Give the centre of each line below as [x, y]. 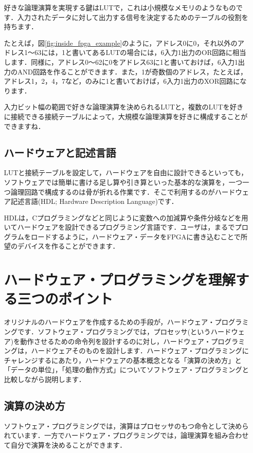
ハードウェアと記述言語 [60, 152]
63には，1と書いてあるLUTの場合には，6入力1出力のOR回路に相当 [140, 52]
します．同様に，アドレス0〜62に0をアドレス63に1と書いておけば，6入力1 [121, 62]
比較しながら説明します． [45, 379]
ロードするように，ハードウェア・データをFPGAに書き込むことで [136, 236]
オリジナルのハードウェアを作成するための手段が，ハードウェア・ [109, 322]
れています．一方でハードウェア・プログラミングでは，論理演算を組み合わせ [126, 435]
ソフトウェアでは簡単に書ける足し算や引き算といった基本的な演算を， [116, 182]
